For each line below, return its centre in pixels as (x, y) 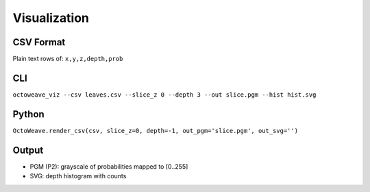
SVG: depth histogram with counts (78, 176)
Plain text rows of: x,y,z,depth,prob (68, 59)
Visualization (51, 18)
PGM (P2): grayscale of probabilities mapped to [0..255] (109, 166)
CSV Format (39, 42)
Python (28, 114)
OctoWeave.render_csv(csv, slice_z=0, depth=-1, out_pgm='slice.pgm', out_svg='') (155, 131)
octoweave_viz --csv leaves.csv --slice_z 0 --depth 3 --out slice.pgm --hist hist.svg (164, 95)
